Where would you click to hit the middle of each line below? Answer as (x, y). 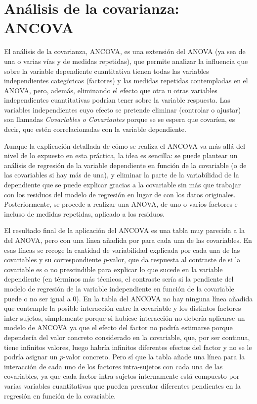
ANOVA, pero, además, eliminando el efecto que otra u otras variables (111, 90)
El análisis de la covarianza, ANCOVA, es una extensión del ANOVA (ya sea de (125, 51)
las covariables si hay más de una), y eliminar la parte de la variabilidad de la (122, 175)
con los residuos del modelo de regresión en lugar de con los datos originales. (120, 194)
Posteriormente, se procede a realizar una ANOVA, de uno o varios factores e (121, 204)
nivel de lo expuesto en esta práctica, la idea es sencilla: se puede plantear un (121, 155)
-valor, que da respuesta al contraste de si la (174, 260)
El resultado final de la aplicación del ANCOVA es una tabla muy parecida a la (124, 230)
